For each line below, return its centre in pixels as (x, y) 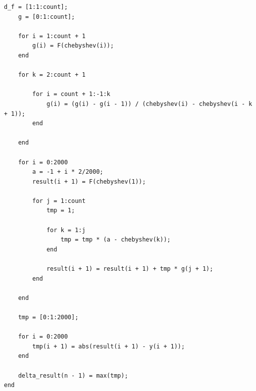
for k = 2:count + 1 (52, 75)
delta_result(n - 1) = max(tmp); (73, 375)
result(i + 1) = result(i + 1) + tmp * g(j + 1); (130, 269)
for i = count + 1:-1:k (71, 94)
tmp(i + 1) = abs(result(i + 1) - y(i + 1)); (109, 346)
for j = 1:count (59, 201)
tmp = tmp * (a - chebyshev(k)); (116, 240)
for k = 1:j (66, 230)
